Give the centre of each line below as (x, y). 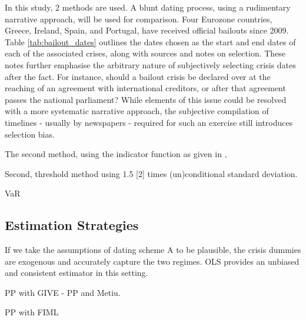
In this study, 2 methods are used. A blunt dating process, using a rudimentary (148, 7)
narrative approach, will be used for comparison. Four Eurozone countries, (139, 19)
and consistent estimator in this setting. (76, 273)
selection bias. (30, 134)
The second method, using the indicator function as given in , (116, 154)
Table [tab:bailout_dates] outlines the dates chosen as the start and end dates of (150, 41)
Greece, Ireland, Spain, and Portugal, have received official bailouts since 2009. (147, 30)
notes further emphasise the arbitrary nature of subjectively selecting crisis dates (150, 64)
